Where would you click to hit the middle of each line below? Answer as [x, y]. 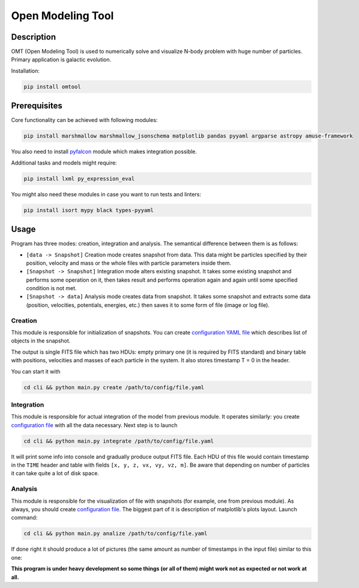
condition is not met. [52, 288]
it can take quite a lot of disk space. [55, 473]
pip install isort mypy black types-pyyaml [89, 210]
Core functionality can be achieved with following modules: [84, 120]
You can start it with [36, 371]
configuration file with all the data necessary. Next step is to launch [94, 425]
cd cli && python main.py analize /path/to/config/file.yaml [116, 534]
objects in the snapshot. [41, 341]
